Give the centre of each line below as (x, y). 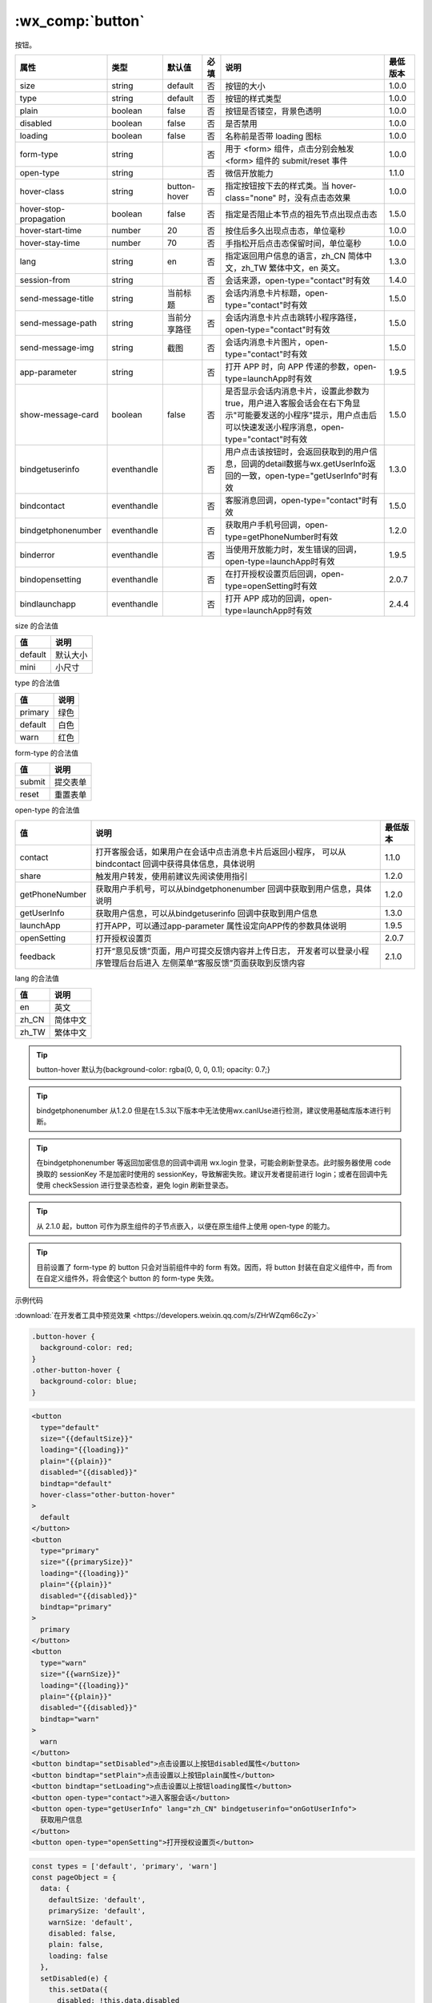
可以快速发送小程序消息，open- (285, 427)
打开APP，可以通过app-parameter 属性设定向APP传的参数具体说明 (221, 925)
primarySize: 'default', (97, 1911)
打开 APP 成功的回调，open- (279, 598)
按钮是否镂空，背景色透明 (273, 111)
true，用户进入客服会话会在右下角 (289, 403)
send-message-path (58, 323)
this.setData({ (78, 1989)
